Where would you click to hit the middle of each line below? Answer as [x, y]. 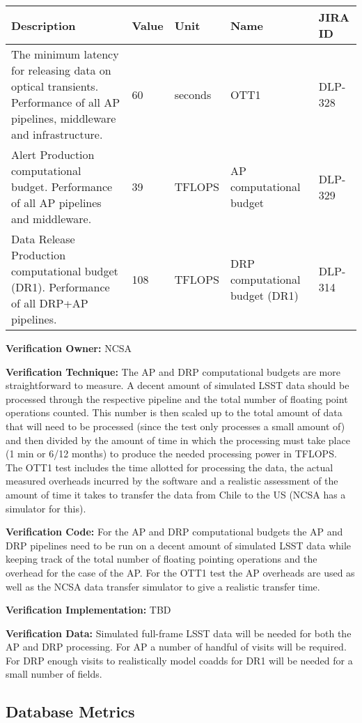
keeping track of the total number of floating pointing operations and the [162, 559]
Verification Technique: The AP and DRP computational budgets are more [173, 371]
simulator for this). [46, 508]
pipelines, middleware [64, 118]
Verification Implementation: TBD [88, 610]
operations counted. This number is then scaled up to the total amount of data [174, 412]
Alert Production [53, 154]
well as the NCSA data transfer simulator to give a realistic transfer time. [163, 586]
